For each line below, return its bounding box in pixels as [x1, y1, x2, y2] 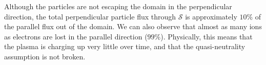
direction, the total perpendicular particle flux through [4, 11, 176, 21]
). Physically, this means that [160, 31, 253, 41]
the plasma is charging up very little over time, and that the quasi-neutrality [4, 41, 245, 52]
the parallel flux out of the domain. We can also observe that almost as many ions [4, 21, 262, 32]
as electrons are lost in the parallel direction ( [4, 31, 148, 41]
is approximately [185, 11, 237, 21]
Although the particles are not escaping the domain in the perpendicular [4, 1, 232, 11]
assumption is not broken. [4, 51, 86, 61]
